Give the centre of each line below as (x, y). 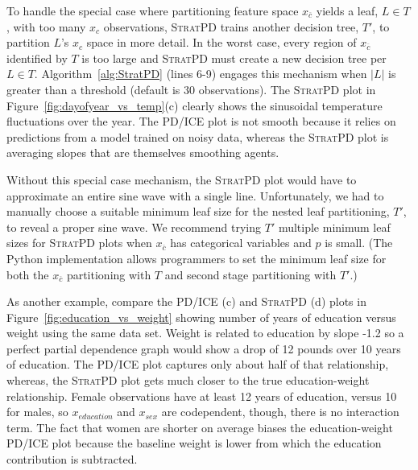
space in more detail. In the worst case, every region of (221, 42)
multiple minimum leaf (334, 227)
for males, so (37, 412)
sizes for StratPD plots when (79, 243)
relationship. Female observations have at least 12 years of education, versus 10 (202, 396)
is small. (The (359, 243)
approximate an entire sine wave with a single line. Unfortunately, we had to (195, 195)
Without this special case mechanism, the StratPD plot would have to (182, 179)
